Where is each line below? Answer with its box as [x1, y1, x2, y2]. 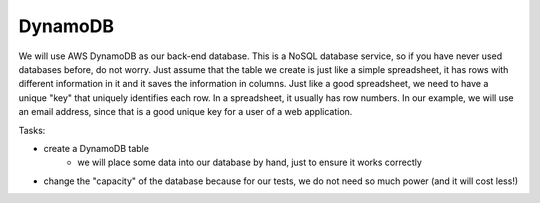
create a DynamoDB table [43, 142, 150, 154]
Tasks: [18, 124, 46, 136]
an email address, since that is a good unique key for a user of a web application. [18, 106, 353, 118]
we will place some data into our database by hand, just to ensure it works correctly [77, 156, 422, 169]
